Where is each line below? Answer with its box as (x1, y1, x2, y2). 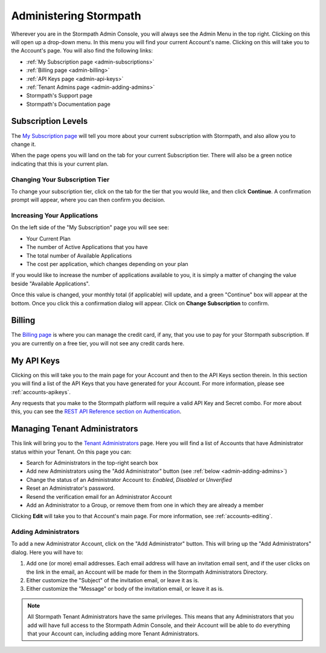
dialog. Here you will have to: (11, 548, 84, 556)
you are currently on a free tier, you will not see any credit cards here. (11, 339, 185, 347)
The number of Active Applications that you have (26, 244, 148, 251)
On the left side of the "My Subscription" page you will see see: (11, 224, 169, 231)
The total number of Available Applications (26, 252, 132, 259)
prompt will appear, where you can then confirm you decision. (11, 197, 165, 204)
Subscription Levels (11, 116, 88, 126)
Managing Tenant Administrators (11, 424, 138, 434)
